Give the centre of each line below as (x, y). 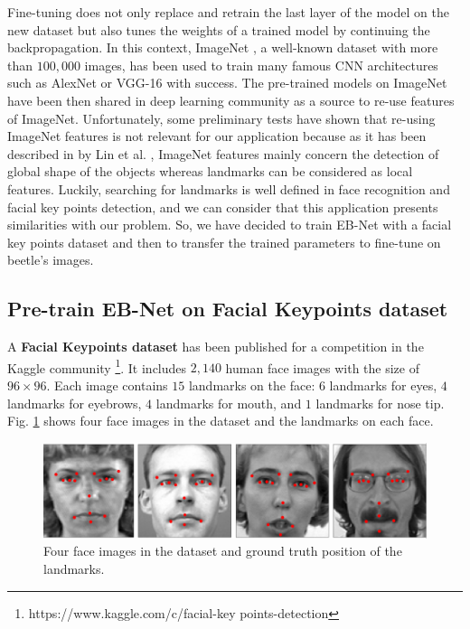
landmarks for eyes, (383, 385)
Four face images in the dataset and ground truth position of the (223, 551)
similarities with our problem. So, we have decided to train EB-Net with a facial (230, 225)
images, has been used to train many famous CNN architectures (261, 65)
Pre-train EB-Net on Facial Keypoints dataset (228, 309)
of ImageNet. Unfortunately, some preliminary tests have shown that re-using (221, 118)
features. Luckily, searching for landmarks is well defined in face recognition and (229, 188)
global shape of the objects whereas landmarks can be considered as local (210, 171)
